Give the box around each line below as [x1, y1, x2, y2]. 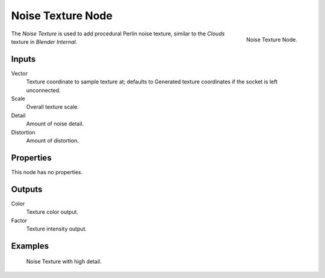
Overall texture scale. [26, 103, 79, 110]
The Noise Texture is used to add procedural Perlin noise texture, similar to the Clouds [11, 30, 225, 37]
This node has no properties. [11, 168, 83, 175]
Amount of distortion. [26, 137, 79, 144]
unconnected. [26, 86, 61, 94]
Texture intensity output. [26, 225, 87, 232]
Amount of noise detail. [26, 120, 84, 127]
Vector [11, 70, 28, 77]
